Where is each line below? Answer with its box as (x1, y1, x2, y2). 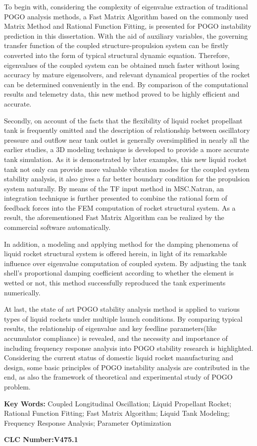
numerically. (4, 287, 41, 297)
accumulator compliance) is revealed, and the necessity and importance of (4, 333, 228, 343)
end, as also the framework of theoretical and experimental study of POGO (4, 372, 233, 382)
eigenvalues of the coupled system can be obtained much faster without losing (4, 59, 240, 70)
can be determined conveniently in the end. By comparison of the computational (4, 79, 249, 89)
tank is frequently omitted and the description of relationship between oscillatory (4, 125, 250, 135)
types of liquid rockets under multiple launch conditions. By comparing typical (4, 313, 243, 324)
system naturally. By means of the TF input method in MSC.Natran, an (4, 183, 224, 193)
